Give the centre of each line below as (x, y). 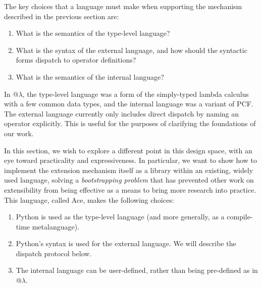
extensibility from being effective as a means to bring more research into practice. (130, 189)
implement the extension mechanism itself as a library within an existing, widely (129, 170)
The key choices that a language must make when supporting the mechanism (123, 6)
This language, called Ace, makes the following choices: (89, 199)
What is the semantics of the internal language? (90, 76)
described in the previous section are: (62, 16)
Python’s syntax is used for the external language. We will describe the (126, 243)
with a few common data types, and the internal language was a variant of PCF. (129, 104)
